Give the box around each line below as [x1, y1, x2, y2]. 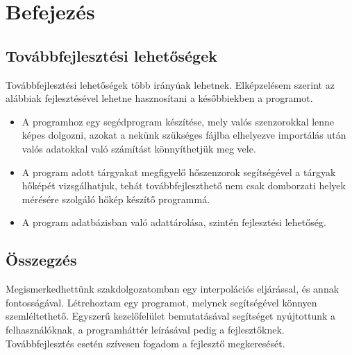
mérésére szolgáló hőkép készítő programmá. [22, 191, 210, 206]
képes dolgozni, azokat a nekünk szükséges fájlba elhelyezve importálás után [22, 128, 346, 142]
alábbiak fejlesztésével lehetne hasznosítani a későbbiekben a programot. [6, 91, 313, 105]
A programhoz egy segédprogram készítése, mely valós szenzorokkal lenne [22, 114, 335, 128]
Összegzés [6, 249, 77, 270]
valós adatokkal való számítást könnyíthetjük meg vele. [22, 141, 256, 155]
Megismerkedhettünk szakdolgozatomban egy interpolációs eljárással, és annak [6, 282, 340, 296]
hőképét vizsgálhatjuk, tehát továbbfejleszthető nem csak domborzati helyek [22, 178, 346, 193]
